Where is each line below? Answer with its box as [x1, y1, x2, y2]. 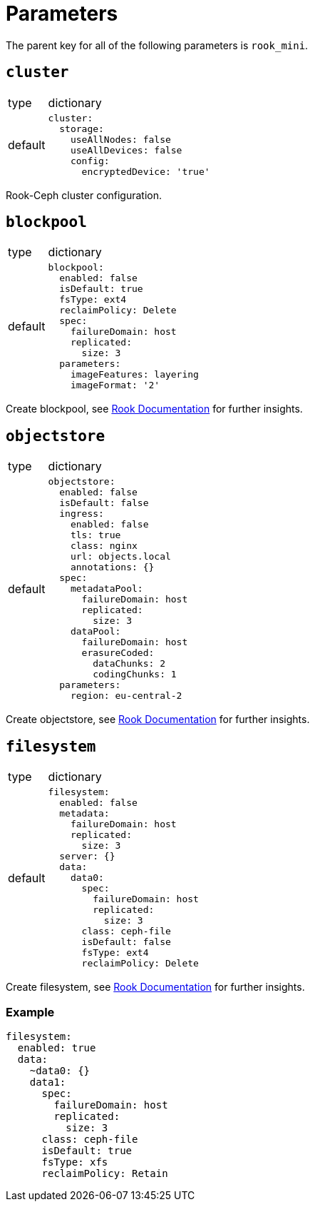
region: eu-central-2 [70, 690, 182, 702]
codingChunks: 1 [93, 669, 177, 680]
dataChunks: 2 [93, 658, 165, 670]
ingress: [59, 508, 104, 520]
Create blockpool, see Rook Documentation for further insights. [6, 403, 303, 415]
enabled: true [17, 1041, 96, 1054]
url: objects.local [70, 551, 171, 562]
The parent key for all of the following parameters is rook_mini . [6, 39, 309, 51]
